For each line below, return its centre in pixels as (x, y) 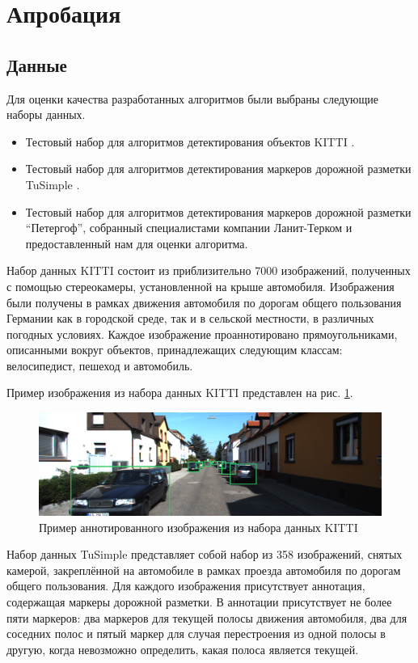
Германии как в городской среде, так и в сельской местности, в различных (190, 318)
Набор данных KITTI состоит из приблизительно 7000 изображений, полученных (209, 270)
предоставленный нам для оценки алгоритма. (137, 243)
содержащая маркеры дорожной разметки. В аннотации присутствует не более (199, 601)
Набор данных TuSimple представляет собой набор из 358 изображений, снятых (205, 554)
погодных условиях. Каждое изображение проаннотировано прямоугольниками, (202, 334)
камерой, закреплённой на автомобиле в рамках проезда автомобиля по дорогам (204, 570)
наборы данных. (46, 114)
